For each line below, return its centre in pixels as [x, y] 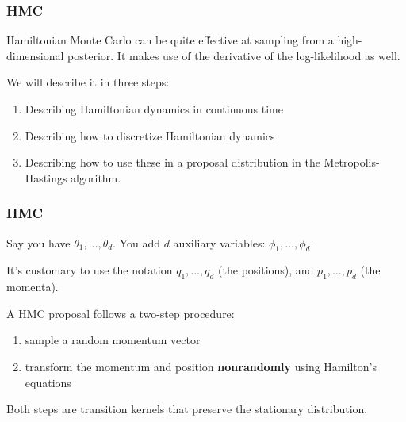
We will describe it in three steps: [88, 82]
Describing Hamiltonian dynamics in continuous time [154, 109]
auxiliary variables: [219, 242]
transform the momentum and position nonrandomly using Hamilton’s [201, 366]
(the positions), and [266, 270]
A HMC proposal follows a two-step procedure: [121, 313]
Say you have [38, 242]
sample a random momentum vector [113, 340]
